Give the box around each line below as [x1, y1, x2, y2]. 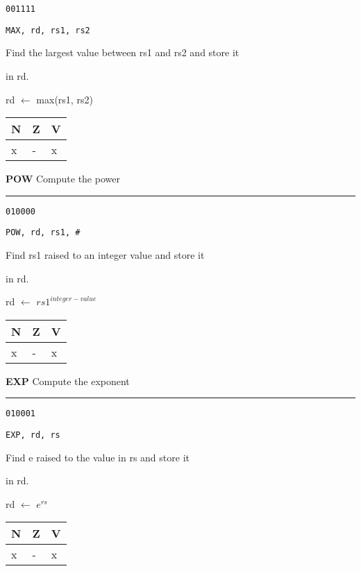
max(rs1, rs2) [36, 92, 93, 106]
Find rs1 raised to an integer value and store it [6, 248, 205, 262]
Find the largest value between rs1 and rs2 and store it [6, 45, 240, 60]
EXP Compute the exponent [6, 373, 130, 388]
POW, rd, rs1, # [6, 228, 81, 238]
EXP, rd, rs [6, 430, 60, 441]
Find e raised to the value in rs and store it [6, 450, 190, 464]
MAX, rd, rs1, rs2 [6, 25, 90, 35]
